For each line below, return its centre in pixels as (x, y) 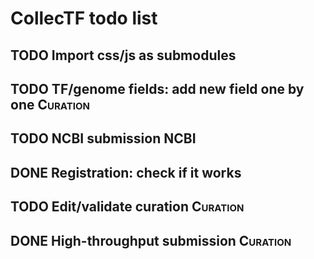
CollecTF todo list (84, 18)
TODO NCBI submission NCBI (103, 138)
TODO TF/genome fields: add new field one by (157, 88)
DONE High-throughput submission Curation (151, 240)
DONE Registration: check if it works (126, 172)
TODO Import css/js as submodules (123, 55)
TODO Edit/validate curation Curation (127, 207)
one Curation (50, 104)
